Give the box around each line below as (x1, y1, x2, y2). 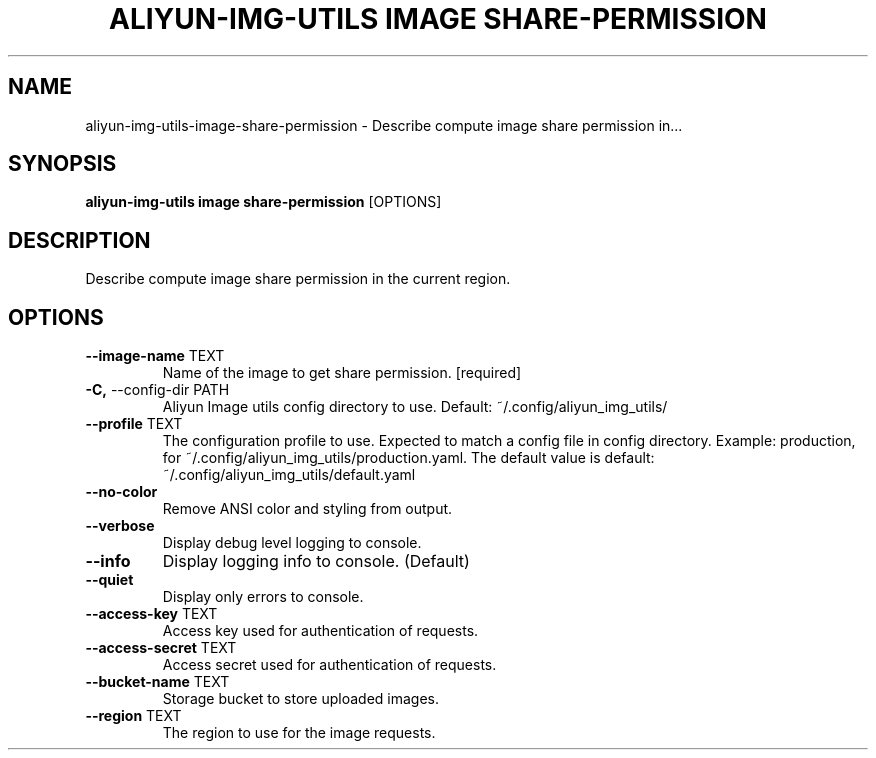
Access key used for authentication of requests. (162, 622, 479, 640)
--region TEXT (85, 707, 182, 725)
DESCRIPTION (8, 227, 151, 253)
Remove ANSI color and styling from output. (162, 500, 453, 518)
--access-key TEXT (85, 605, 218, 623)
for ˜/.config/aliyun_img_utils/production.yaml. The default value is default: (162, 449, 655, 467)
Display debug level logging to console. (162, 534, 422, 552)
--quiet (85, 571, 134, 589)
